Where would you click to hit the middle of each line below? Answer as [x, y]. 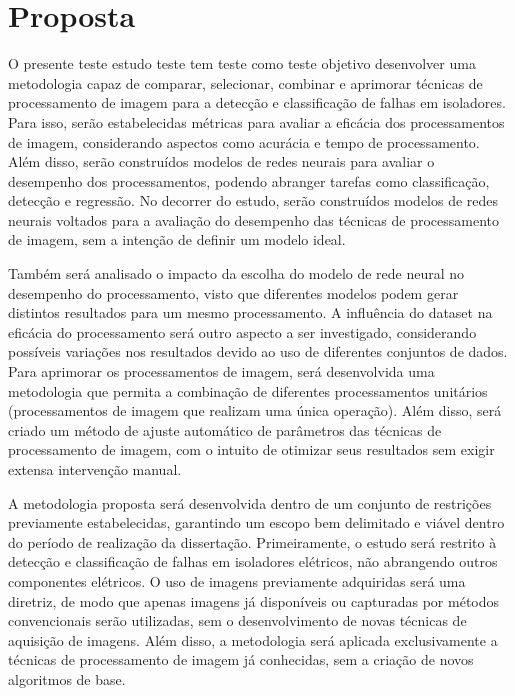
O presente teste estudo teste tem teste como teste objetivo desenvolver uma [242, 63]
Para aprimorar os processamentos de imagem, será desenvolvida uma [221, 371]
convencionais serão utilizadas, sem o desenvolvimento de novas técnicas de [237, 620]
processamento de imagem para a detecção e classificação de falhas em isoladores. [257, 102]
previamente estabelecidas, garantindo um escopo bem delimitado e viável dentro [256, 522]
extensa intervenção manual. [95, 469]
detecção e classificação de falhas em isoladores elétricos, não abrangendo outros [253, 561]
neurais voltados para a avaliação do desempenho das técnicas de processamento [253, 219]
